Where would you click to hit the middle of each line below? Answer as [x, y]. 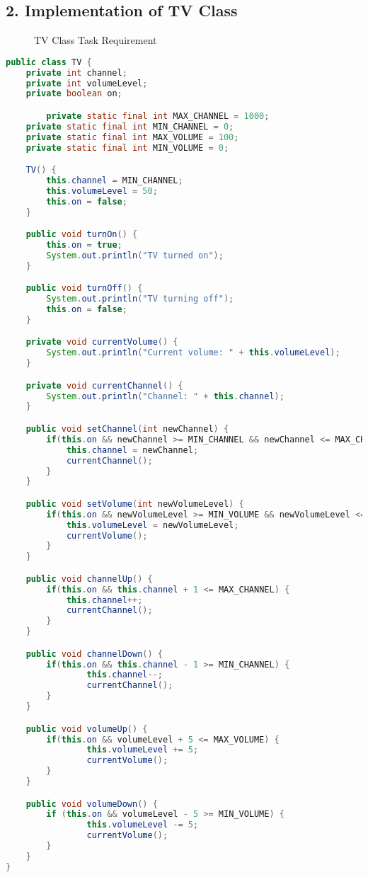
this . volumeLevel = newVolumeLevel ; [153, 525]
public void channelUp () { [89, 579]
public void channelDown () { [94, 654]
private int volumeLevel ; [87, 83]
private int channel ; [76, 73]
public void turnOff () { [84, 288]
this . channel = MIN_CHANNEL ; [115, 180]
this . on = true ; [84, 245]
